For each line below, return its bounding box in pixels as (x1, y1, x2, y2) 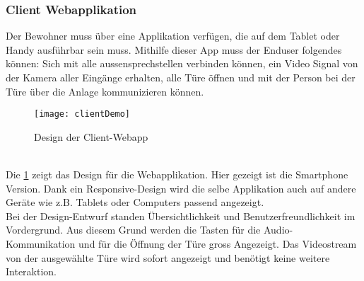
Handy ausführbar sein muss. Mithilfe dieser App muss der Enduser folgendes (6, 42, 342, 57)
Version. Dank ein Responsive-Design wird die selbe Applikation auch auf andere (6, 180, 356, 195)
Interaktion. (6, 264, 57, 279)
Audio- (263, 222, 293, 237)
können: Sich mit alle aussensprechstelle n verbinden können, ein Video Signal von (6, 56, 358, 71)
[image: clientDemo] (34, 109, 131, 120)
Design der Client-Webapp (34, 129, 148, 144)
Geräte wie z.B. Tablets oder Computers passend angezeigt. (6, 195, 264, 210)
